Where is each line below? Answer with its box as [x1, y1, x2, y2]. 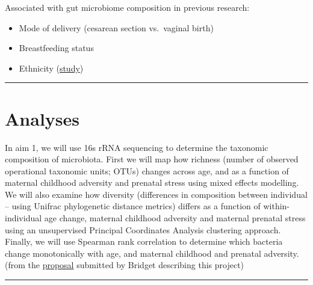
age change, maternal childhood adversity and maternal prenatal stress [44, 212, 306, 224]
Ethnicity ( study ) [19, 61, 84, 74]
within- [263, 200, 290, 212]
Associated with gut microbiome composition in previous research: [5, 1, 250, 13]
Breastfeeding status [19, 41, 94, 54]
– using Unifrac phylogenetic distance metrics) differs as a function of [5, 200, 261, 212]
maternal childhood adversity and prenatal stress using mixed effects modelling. [5, 176, 299, 189]
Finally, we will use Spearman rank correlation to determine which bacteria [5, 235, 283, 248]
